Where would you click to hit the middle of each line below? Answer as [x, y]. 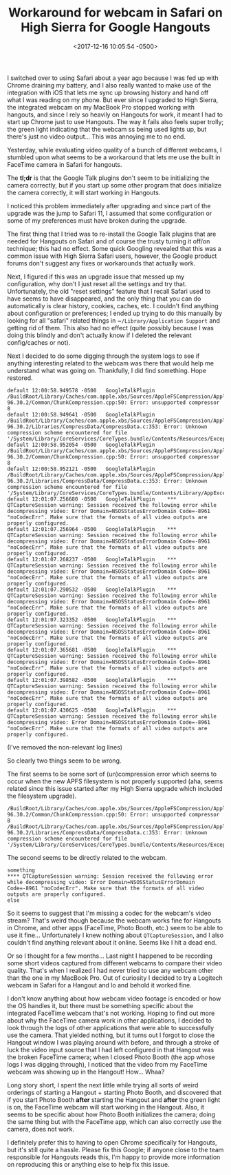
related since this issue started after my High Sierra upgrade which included [115, 788]
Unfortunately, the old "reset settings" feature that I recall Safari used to [109, 291]
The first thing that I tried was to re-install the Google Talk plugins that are [112, 234]
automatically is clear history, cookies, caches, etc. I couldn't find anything [113, 305]
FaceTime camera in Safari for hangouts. [65, 164]
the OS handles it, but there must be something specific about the [100, 1005]
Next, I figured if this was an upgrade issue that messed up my [96, 277]
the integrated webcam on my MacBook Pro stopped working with [101, 107]
